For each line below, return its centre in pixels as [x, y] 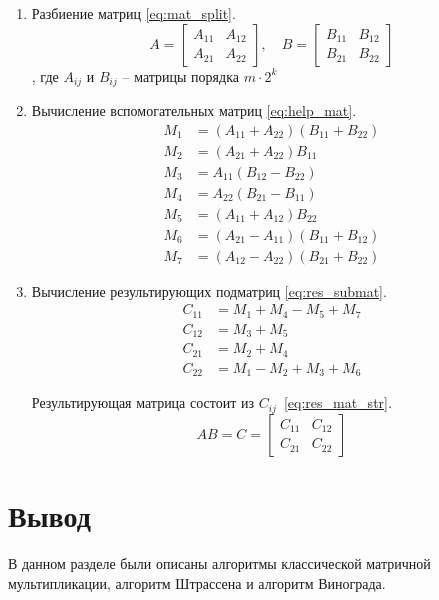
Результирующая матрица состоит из [142, 402]
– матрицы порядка [180, 75]
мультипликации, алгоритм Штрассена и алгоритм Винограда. [197, 582]
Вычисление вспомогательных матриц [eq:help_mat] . [194, 110]
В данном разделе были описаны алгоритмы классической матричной [219, 562]
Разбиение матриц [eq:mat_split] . [133, 13]
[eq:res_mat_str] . [337, 402]
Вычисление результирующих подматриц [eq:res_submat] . [209, 290]
